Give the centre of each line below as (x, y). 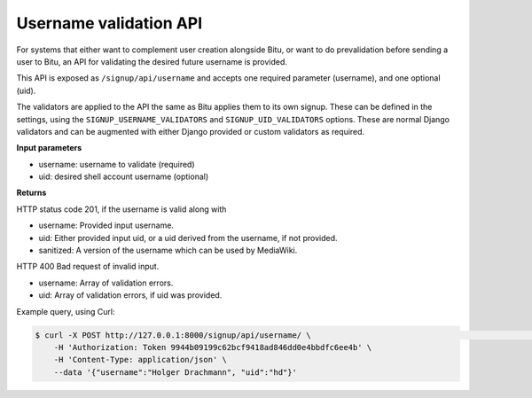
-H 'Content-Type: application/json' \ (141, 360)
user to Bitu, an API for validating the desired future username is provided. (152, 61)
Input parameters (49, 148)
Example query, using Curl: (66, 311)
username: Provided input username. (106, 225)
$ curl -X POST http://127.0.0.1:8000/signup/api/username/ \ (173, 335)
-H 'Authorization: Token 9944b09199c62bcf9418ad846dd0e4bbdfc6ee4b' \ (213, 347)
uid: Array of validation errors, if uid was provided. (130, 295)
